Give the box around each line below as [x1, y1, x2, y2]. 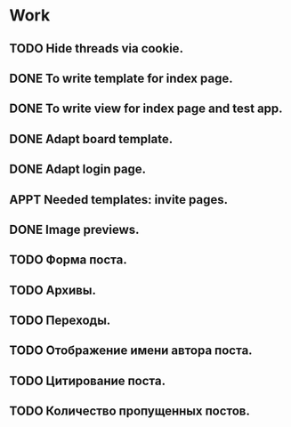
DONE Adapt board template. [9, 131, 174, 147]
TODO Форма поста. [9, 253, 127, 268]
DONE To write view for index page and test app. [9, 101, 283, 117]
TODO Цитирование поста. [9, 373, 166, 388]
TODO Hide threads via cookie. [9, 41, 184, 56]
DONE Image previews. [9, 222, 140, 237]
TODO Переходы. [9, 313, 111, 328]
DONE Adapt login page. [9, 162, 147, 177]
